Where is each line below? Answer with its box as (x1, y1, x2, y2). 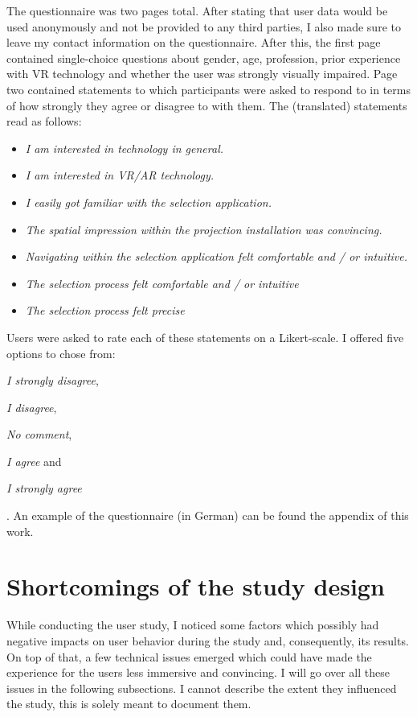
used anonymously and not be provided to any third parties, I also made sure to (6, 18, 401, 35)
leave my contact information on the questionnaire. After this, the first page (6, 34, 381, 51)
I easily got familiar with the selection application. (25, 193, 272, 210)
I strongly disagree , (6, 372, 99, 389)
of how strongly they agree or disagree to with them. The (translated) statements (6, 97, 407, 113)
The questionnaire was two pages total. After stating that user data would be (6, 2, 388, 19)
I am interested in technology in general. (25, 139, 224, 156)
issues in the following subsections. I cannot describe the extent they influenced (6, 679, 397, 696)
